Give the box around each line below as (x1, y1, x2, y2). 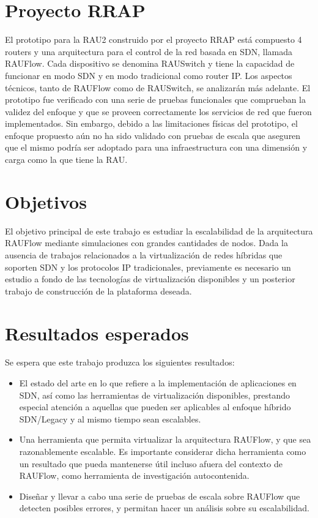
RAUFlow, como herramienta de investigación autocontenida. (19, 469, 250, 482)
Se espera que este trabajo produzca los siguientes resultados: (5, 356, 235, 369)
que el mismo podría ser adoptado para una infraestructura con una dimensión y (5, 141, 308, 154)
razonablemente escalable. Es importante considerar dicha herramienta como (19, 445, 306, 458)
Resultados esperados (5, 320, 189, 345)
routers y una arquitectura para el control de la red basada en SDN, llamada (5, 45, 293, 58)
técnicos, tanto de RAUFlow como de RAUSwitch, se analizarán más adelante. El (5, 81, 311, 94)
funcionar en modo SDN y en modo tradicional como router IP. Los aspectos (5, 69, 292, 81)
